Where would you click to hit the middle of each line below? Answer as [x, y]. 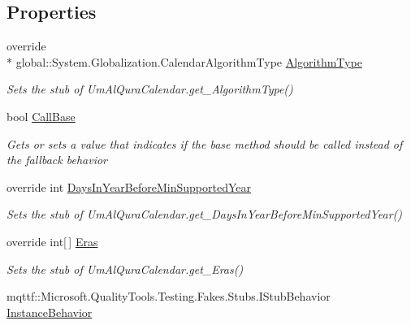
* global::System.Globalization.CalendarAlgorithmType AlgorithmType [184, 61]
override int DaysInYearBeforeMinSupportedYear [129, 186]
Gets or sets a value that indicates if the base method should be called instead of [205, 143]
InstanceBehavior [50, 312]
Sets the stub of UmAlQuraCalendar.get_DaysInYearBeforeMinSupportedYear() [205, 214]
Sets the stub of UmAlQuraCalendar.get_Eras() [125, 269]
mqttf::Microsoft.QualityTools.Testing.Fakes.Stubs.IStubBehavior [169, 296]
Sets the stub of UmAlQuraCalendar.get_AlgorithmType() [150, 89]
